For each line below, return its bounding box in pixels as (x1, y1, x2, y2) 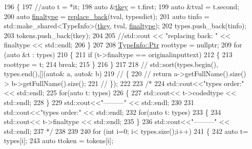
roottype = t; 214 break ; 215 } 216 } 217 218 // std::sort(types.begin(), (4, 59, 218, 69)
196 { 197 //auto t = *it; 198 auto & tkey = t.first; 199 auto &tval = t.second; (4, 1, 239, 11)
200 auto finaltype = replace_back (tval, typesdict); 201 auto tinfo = (4, 11, 210, 21)
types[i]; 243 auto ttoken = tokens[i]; (4, 135, 113, 146)
